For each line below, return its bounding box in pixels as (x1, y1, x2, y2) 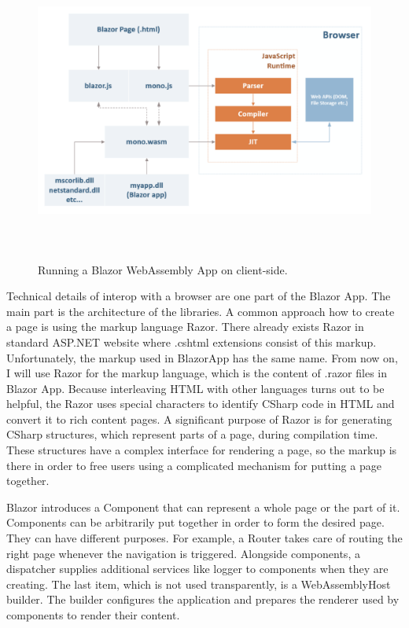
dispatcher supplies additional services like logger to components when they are (6, 560, 389, 577)
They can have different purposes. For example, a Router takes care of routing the (6, 530, 403, 546)
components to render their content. (6, 607, 180, 622)
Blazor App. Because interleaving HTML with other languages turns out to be (6, 380, 385, 396)
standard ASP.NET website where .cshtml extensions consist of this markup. (6, 333, 377, 350)
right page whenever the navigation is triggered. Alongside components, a (6, 545, 360, 561)
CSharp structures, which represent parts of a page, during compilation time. (6, 426, 378, 443)
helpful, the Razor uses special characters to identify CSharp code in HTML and (6, 395, 395, 412)
